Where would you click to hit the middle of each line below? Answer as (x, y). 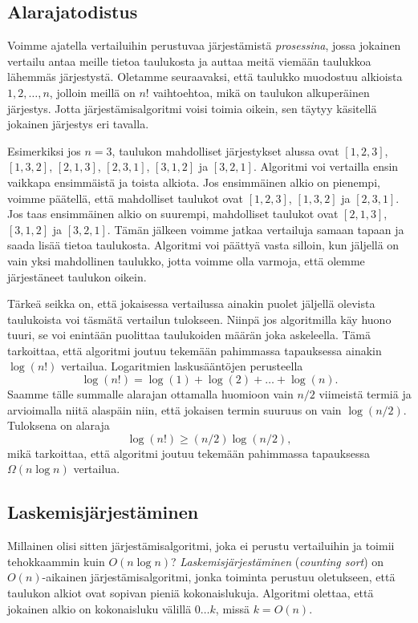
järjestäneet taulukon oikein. (77, 276)
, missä (232, 608)
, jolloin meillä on (92, 92)
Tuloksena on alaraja (59, 425)
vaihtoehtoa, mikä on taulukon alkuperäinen (261, 92)
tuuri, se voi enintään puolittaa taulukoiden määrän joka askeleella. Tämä (189, 335)
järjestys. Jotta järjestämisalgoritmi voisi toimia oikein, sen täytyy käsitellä (192, 108)
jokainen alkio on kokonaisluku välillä (99, 608)
